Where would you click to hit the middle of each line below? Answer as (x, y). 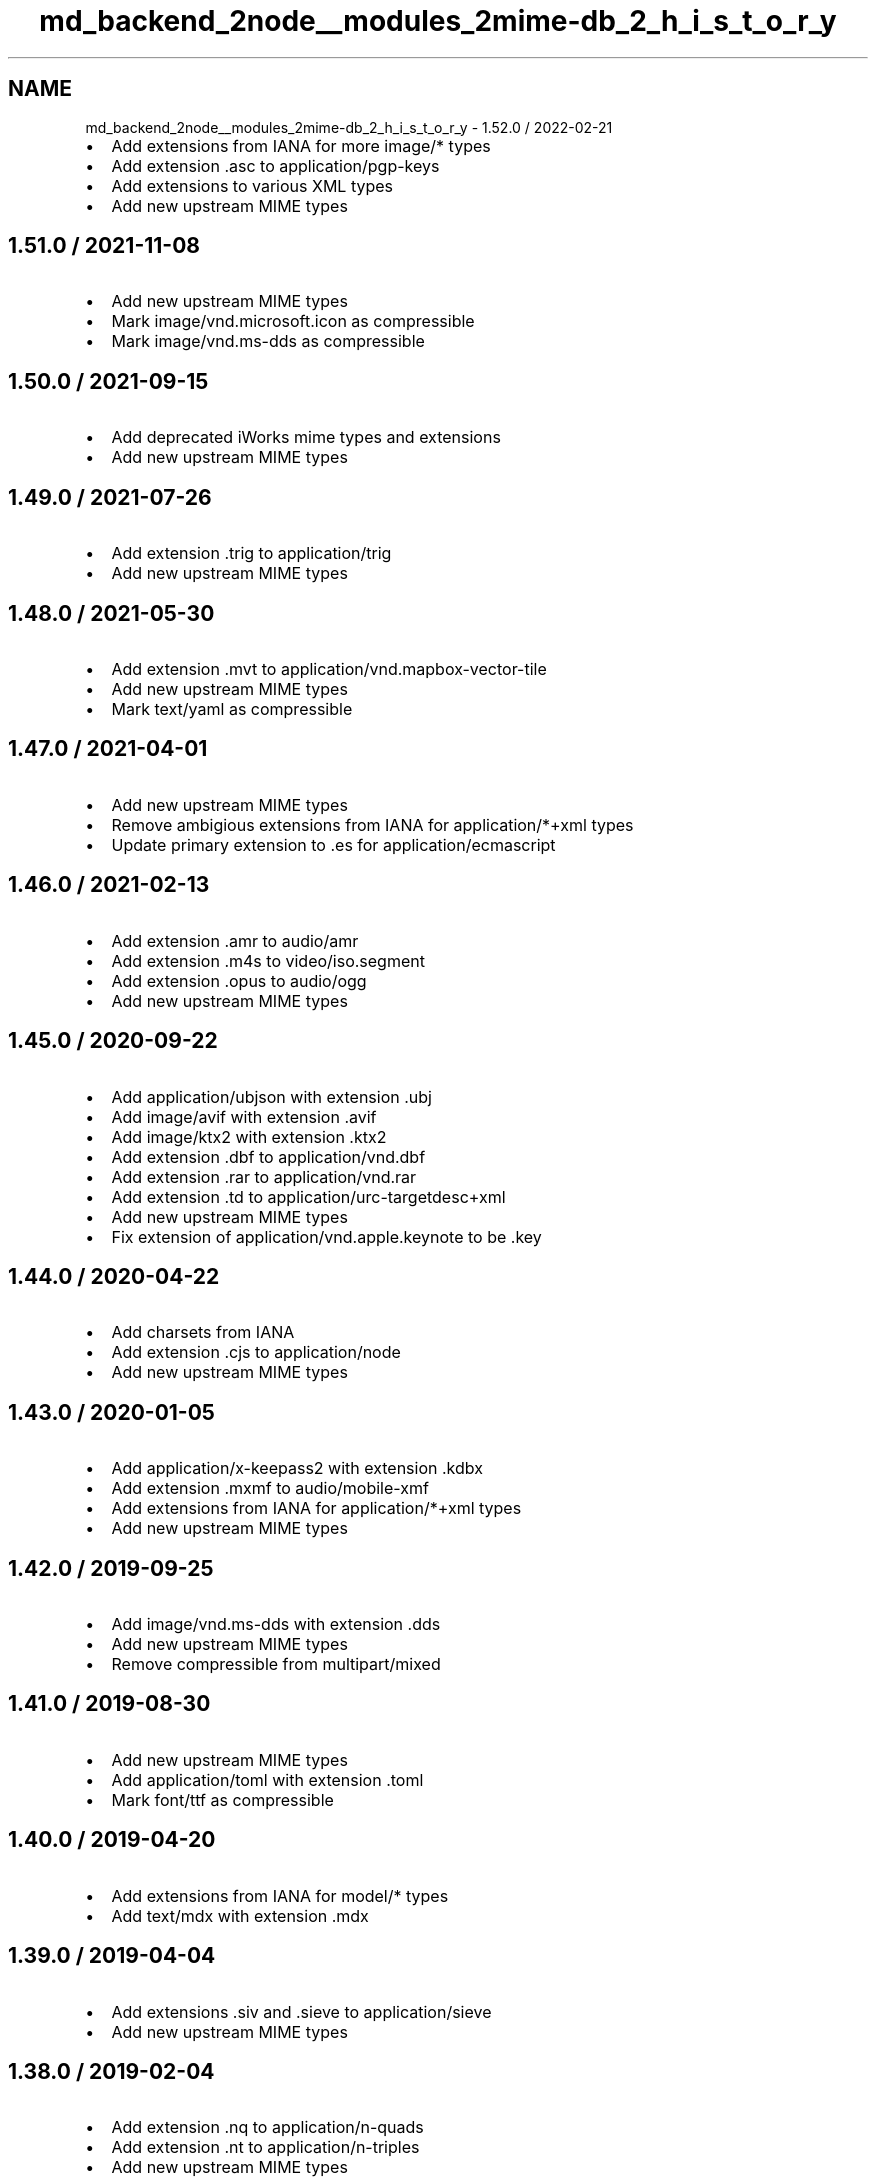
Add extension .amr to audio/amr (235, 940)
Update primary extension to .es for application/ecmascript (333, 844)
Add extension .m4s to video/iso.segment (268, 960)
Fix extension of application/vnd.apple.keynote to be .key (326, 1236)
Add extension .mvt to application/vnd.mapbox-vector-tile (329, 668)
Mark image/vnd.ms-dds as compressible (268, 341)
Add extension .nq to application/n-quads (267, 2127)
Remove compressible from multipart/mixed (276, 1664)
